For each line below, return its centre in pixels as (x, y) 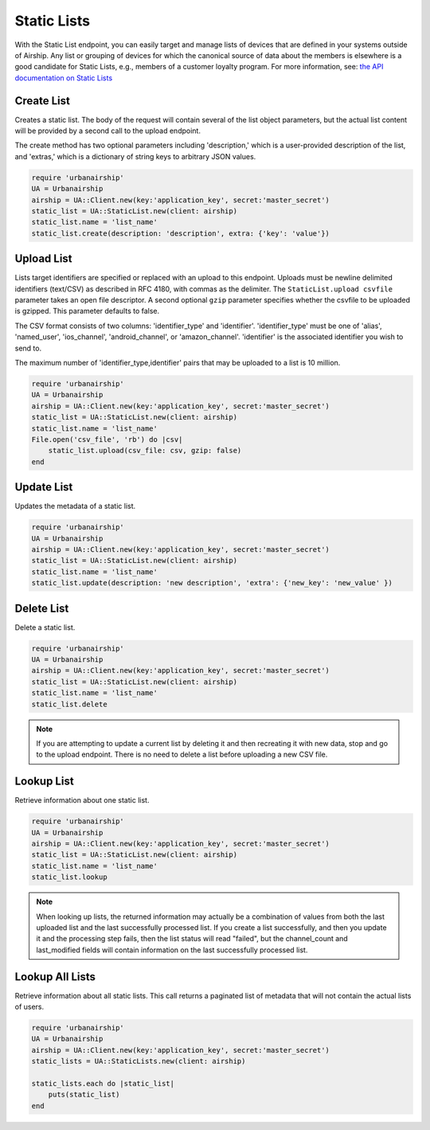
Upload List (43, 259)
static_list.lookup (69, 877)
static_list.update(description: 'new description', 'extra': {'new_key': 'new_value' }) (212, 583)
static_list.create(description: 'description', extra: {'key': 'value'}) (181, 233)
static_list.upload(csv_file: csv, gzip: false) (145, 451)
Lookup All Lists (55, 977)
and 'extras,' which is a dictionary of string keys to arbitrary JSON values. (135, 156)
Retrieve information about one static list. (82, 800)
